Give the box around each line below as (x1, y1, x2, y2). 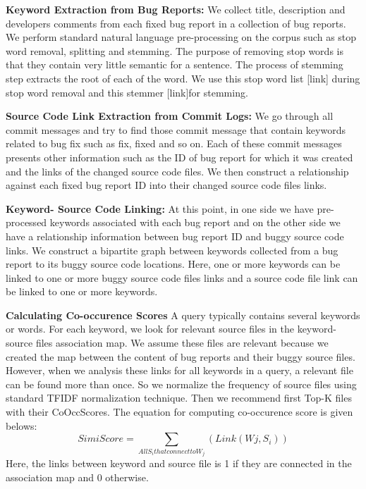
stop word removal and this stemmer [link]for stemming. (6, 85, 248, 99)
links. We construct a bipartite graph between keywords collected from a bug (6, 242, 338, 257)
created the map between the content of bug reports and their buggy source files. (6, 349, 355, 364)
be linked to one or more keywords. (6, 284, 158, 299)
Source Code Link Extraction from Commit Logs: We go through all (6, 109, 334, 123)
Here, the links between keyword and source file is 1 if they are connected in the (6, 456, 352, 471)
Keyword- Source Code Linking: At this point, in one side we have (6, 201, 314, 216)
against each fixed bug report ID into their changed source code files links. (6, 178, 327, 192)
